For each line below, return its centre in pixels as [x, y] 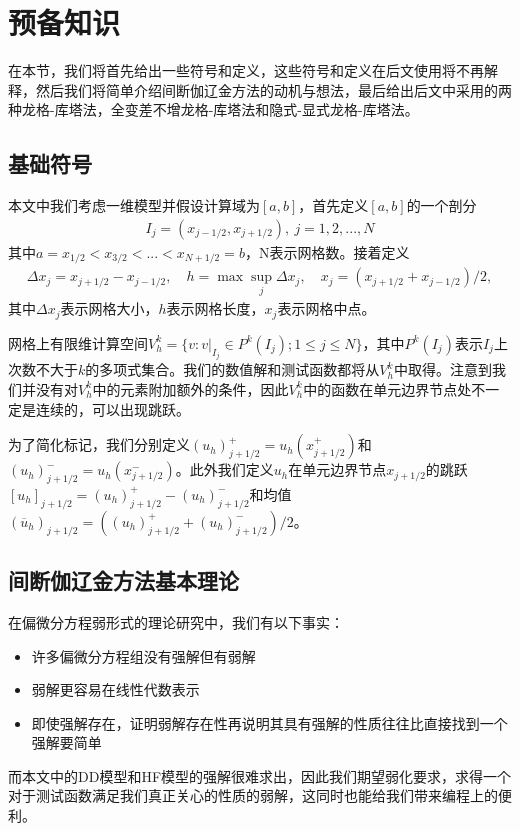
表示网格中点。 [326, 308]
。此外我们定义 [224, 469]
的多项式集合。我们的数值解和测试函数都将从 [232, 369]
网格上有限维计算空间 [78, 342]
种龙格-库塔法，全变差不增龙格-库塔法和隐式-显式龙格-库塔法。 [213, 109]
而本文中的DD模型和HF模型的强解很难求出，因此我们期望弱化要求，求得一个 [260, 775]
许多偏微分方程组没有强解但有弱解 [143, 655]
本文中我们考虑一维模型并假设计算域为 [134, 205]
